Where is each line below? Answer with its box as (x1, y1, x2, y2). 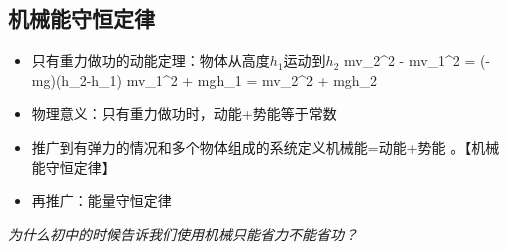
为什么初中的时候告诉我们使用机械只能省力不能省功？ (8, 223, 358, 244)
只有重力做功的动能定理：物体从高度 (31, 50, 270, 71)
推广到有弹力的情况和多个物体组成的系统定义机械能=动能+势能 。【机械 (31, 136, 500, 157)
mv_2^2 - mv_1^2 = (343, 50, 476, 71)
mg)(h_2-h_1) (31, 69, 123, 90)
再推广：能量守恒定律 (31, 190, 172, 211)
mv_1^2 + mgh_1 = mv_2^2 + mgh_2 (126, 69, 378, 90)
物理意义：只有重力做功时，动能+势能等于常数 (31, 103, 337, 124)
